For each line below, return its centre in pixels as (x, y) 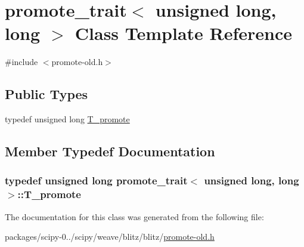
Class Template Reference (184, 33)
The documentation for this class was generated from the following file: (134, 216)
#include (21, 62)
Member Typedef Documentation (110, 151)
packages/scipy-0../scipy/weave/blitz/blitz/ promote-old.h (110, 237)
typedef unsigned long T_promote (67, 119)
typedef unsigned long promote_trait (96, 180)
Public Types (46, 94)
